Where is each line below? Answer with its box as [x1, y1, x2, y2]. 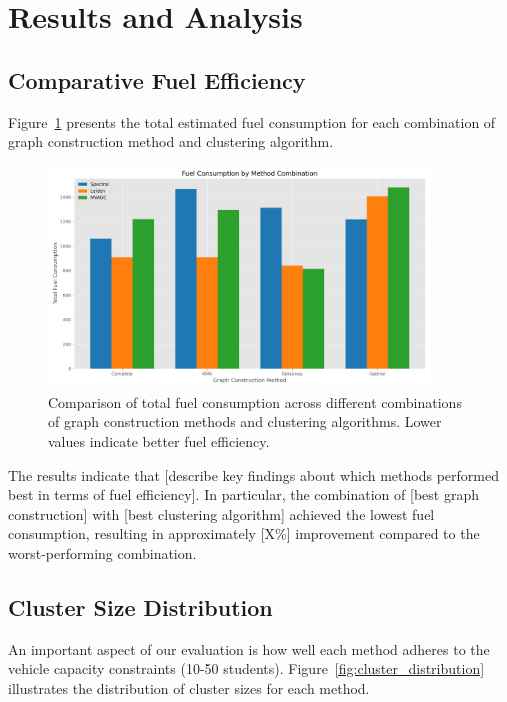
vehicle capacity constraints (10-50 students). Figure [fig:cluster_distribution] [8, 658, 485, 679]
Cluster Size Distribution [8, 591, 273, 622]
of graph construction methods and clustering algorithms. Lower [48, 411, 442, 432]
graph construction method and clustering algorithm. [8, 131, 334, 152]
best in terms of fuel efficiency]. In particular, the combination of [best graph [8, 484, 479, 505]
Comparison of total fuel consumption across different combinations [48, 391, 462, 412]
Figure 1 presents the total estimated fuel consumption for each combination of [8, 111, 496, 132]
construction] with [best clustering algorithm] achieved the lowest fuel [8, 503, 435, 524]
